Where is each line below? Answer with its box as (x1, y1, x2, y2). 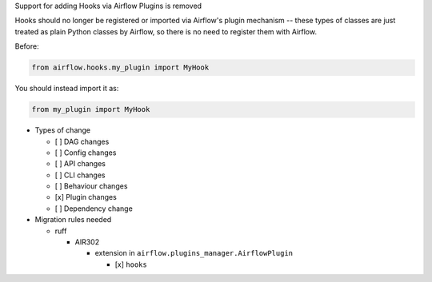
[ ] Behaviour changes (54, 181, 128, 191)
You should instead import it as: (14, 84, 119, 93)
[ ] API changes (54, 159, 106, 169)
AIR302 (74, 237, 100, 247)
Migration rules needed (34, 215, 112, 224)
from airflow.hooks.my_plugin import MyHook (31, 63, 210, 72)
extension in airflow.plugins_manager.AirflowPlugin (94, 248, 294, 258)
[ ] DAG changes (54, 137, 110, 146)
